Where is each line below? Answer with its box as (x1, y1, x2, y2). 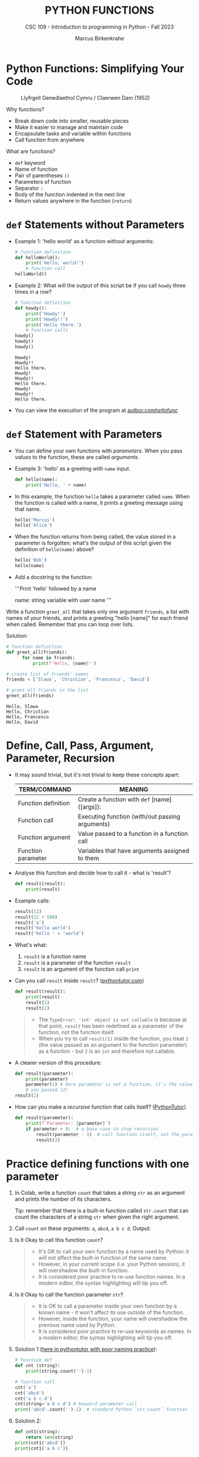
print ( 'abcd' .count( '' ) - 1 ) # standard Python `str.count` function (14, 1406, 188, 1412)
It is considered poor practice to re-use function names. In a (38, 1273, 185, 1280)
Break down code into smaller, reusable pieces (14, 117, 129, 124)
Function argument (17, 833, 71, 841)
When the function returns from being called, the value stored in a (14, 533, 176, 540)
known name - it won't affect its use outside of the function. (38, 1309, 185, 1316)
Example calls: (14, 897, 50, 904)
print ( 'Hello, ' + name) (25, 482, 87, 488)
